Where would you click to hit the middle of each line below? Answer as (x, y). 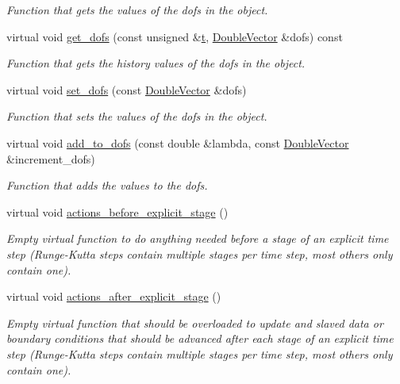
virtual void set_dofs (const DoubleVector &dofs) (127, 89)
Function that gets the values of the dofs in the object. (137, 10)
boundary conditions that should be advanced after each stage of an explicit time (200, 338)
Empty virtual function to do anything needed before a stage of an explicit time (198, 238)
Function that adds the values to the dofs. (107, 185)
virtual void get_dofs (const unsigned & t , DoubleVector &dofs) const (175, 36)
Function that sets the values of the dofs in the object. (137, 116)
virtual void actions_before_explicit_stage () (117, 211)
